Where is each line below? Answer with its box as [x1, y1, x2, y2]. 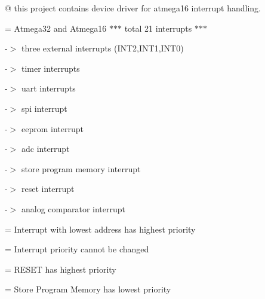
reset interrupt [21, 182, 75, 195]
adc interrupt [21, 142, 70, 155]
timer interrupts [21, 62, 80, 74]
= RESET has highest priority [5, 263, 116, 275]
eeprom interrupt [21, 122, 84, 135]
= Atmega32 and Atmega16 [5, 22, 107, 34]
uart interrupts [21, 82, 76, 94]
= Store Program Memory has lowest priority [5, 283, 171, 295]
